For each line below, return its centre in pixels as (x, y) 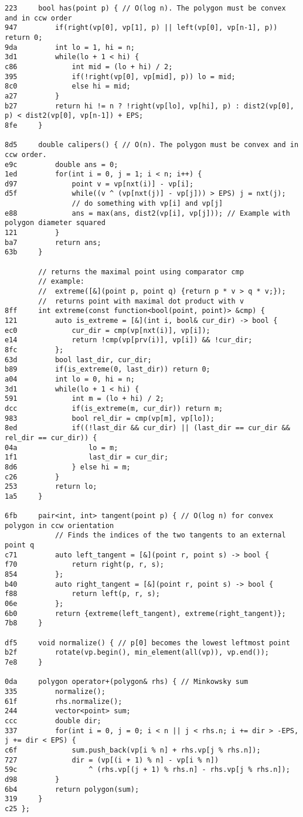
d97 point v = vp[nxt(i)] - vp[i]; (99, 184)
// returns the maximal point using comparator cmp (141, 272)
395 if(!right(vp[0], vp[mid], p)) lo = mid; (120, 76)
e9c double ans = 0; (62, 164)
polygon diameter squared (55, 223)
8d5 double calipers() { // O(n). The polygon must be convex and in (152, 145)
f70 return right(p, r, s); (85, 565)
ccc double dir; (53, 721)
